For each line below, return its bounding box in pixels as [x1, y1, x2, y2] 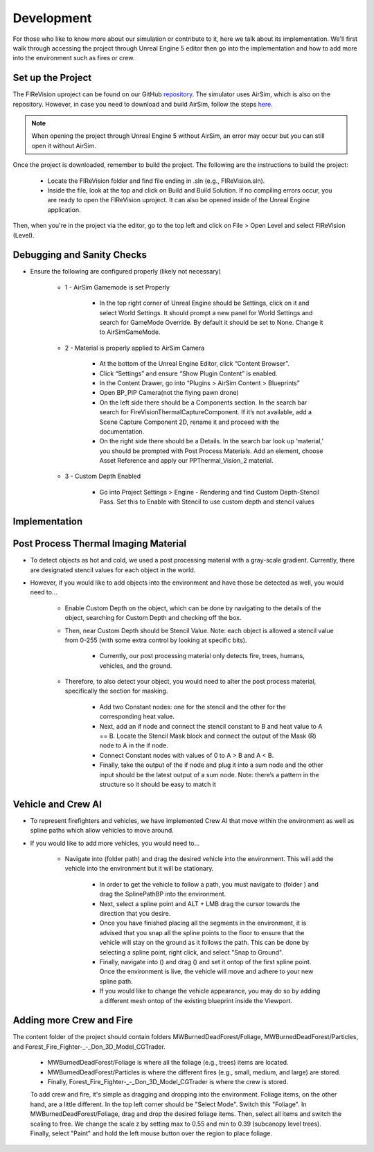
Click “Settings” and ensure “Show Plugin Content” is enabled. [99, 369, 278, 378]
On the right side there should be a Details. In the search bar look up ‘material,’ [99, 437, 323, 445]
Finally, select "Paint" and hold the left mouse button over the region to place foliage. [30, 1129, 273, 1137]
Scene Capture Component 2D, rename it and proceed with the [99, 418, 280, 426]
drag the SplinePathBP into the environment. [99, 890, 226, 898]
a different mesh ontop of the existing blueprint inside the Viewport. [99, 996, 292, 1004]
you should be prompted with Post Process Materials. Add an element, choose [99, 447, 323, 455]
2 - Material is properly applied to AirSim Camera [64, 344, 205, 352]
